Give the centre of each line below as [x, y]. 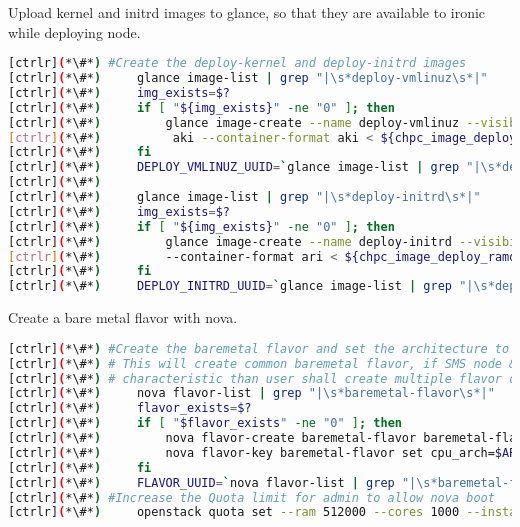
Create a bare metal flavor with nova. [123, 317]
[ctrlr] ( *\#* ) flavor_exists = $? [130, 408]
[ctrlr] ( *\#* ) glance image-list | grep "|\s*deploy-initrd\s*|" [244, 197]
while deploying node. [74, 31]
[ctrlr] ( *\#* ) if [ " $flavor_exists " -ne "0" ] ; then [205, 423]
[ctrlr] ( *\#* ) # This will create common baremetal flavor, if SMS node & [262, 363]
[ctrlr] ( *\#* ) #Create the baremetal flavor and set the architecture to [259, 348]
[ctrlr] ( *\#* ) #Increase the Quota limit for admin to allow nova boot [251, 497]
